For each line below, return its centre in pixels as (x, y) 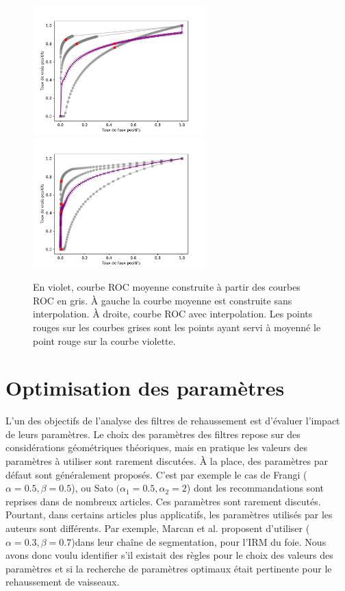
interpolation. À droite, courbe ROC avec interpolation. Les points (173, 314)
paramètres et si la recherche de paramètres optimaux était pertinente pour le (169, 568)
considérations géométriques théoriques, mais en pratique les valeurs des (156, 447)
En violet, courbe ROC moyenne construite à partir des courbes (167, 287)
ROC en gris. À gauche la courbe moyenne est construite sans (163, 300)
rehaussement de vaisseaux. (63, 582)
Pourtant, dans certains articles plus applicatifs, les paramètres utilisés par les (169, 515)
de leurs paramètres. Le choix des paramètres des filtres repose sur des (153, 434)
